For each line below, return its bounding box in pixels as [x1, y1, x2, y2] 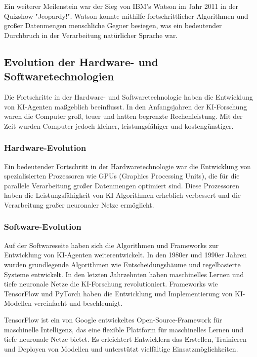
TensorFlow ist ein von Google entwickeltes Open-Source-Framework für [4, 314, 222, 324]
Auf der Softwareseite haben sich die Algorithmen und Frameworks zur [4, 240, 219, 250]
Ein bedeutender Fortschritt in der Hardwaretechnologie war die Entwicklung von [4, 161, 251, 171]
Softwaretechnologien [4, 69, 114, 84]
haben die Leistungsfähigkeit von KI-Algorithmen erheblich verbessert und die [4, 190, 241, 200]
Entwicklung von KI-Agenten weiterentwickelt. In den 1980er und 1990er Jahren [4, 250, 247, 260]
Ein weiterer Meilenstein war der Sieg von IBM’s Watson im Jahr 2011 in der [4, 1, 238, 11]
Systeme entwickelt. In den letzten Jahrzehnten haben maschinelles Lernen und [4, 269, 244, 279]
